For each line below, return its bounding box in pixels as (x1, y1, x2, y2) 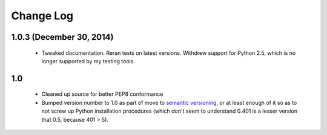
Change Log (11, 9, 74, 22)
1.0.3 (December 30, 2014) (11, 32, 114, 42)
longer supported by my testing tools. (41, 57, 136, 64)
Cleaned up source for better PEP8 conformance (41, 90, 163, 98)
